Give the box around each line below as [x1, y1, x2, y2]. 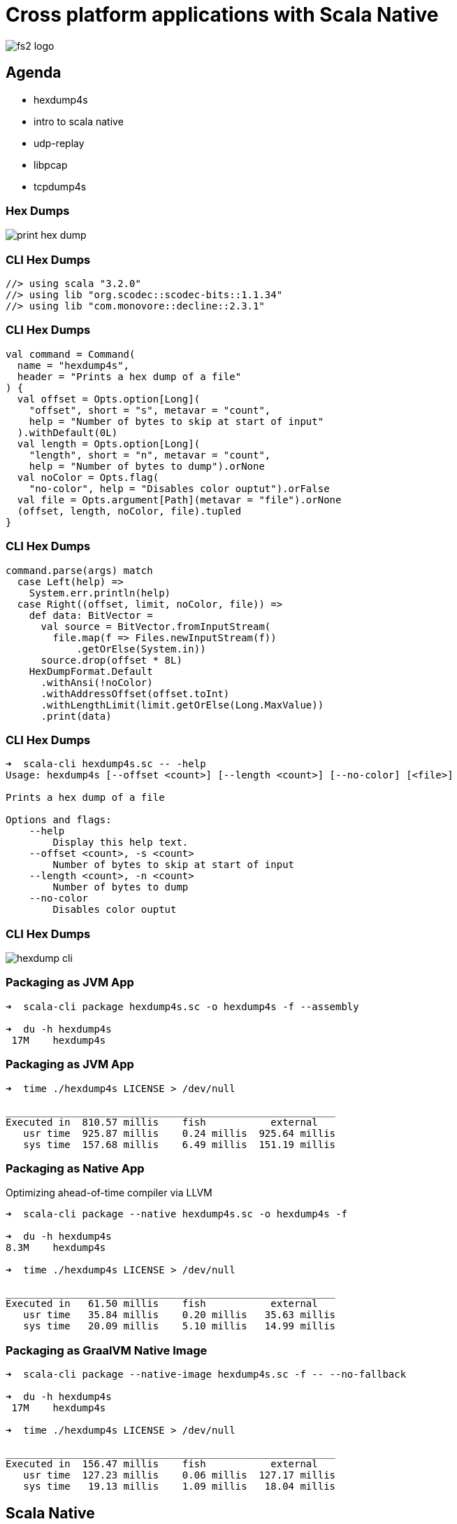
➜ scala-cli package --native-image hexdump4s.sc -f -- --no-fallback [6, 1369, 407, 1380]
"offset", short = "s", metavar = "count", [29, 404, 271, 416]
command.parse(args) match [6, 564, 153, 576]
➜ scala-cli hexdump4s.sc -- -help [6, 758, 206, 770]
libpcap [34, 158, 68, 171]
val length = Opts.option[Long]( [17, 438, 201, 449]
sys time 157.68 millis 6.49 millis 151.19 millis [23, 1138, 336, 1150]
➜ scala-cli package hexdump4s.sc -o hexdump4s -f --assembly [6, 1000, 359, 1012]
